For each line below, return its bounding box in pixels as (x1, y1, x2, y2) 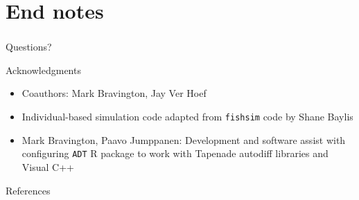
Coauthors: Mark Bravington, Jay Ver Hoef (21, 86, 207, 100)
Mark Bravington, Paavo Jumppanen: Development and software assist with (21, 132, 346, 147)
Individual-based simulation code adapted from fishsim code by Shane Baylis (21, 109, 353, 124)
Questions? (6, 39, 52, 54)
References (6, 183, 51, 197)
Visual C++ (21, 159, 74, 174)
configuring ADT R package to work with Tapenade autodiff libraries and (21, 146, 329, 161)
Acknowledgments (6, 62, 81, 77)
